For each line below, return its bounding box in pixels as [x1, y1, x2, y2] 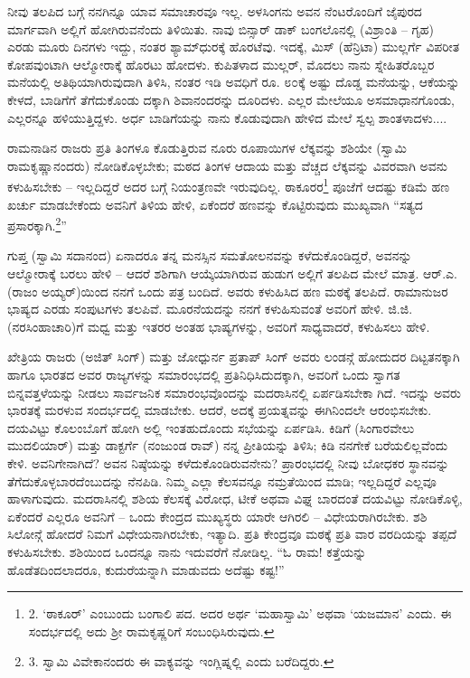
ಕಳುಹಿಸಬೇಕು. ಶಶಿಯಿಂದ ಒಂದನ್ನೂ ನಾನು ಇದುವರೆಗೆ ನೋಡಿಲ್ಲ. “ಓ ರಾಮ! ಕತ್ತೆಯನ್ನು [7, 541, 367, 560]
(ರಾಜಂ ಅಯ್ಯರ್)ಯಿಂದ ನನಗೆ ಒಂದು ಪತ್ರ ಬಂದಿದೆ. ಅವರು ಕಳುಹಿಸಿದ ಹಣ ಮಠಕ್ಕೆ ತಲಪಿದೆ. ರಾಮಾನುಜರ [7, 281, 448, 300]
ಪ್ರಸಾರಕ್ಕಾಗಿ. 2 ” [7, 213, 67, 234]
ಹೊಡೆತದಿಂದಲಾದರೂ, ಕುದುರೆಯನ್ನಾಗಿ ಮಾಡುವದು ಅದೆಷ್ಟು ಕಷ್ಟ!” [7, 560, 285, 579]
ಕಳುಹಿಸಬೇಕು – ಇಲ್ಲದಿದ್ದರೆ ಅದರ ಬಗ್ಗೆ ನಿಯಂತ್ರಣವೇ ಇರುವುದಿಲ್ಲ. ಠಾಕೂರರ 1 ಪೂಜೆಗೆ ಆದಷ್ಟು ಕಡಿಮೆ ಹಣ [7, 174, 450, 195]
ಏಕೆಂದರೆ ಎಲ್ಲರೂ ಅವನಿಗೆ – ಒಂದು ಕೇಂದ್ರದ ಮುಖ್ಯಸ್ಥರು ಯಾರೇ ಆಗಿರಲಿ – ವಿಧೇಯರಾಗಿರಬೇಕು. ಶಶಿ [7, 506, 428, 525]
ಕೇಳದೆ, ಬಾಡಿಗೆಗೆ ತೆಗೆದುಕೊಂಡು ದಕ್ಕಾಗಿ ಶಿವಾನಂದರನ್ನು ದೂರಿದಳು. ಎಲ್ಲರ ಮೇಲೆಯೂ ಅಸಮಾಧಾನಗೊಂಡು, [7, 89, 456, 108]
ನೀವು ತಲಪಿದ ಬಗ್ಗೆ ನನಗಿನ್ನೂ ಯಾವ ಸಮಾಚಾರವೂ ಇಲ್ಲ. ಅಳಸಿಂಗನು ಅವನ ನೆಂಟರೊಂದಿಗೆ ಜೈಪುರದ [7, 2, 422, 20]
